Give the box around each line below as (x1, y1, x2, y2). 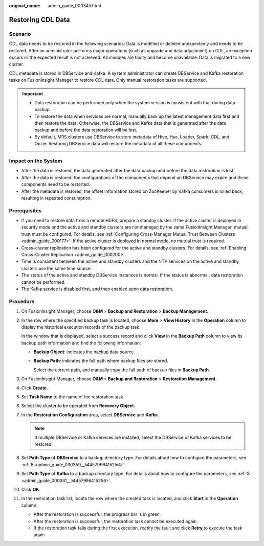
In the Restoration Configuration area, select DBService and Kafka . (21, 411, 159, 418)
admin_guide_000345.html (47, 3, 101, 8)
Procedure (9, 298, 35, 305)
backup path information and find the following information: (21, 340, 141, 346)
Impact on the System (9, 158, 63, 164)
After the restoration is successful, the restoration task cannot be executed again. (33, 518, 198, 524)
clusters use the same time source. (21, 265, 92, 271)
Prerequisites (9, 207, 42, 214)
